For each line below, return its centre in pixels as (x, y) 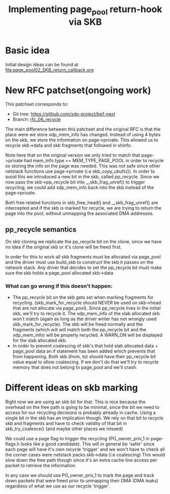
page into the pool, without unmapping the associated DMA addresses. (79, 213)
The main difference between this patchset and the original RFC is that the (83, 129)
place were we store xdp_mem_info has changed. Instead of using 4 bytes (83, 135)
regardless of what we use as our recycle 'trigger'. (58, 486)
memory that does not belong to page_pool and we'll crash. (75, 367)
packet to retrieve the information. (41, 465)
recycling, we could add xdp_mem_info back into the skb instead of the (80, 187)
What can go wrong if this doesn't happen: (59, 286)
